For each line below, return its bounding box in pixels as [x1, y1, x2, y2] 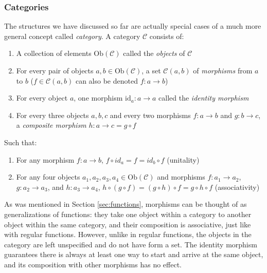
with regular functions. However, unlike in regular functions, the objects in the [4, 229, 252, 240]
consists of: [149, 30, 184, 41]
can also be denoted [75, 75, 138, 86]
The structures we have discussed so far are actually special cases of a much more [4, 21, 261, 31]
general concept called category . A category [4, 30, 140, 41]
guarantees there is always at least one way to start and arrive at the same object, [4, 249, 263, 260]
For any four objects [16, 171, 80, 182]
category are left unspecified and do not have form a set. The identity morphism [4, 239, 257, 249]
